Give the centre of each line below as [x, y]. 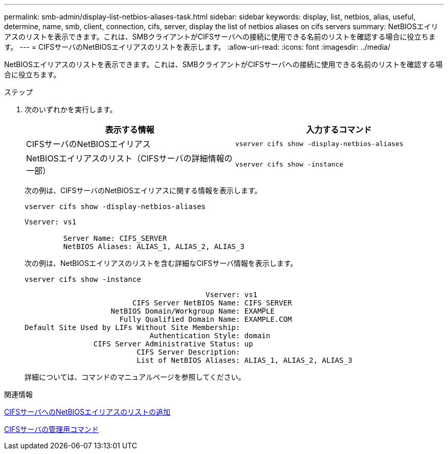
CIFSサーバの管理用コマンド [52, 429]
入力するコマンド [339, 130]
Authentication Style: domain [210, 336]
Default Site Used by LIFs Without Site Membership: [132, 327]
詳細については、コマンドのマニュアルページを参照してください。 [135, 377]
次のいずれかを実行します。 [71, 109]
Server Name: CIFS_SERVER [115, 238]
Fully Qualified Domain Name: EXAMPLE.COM [206, 319]
